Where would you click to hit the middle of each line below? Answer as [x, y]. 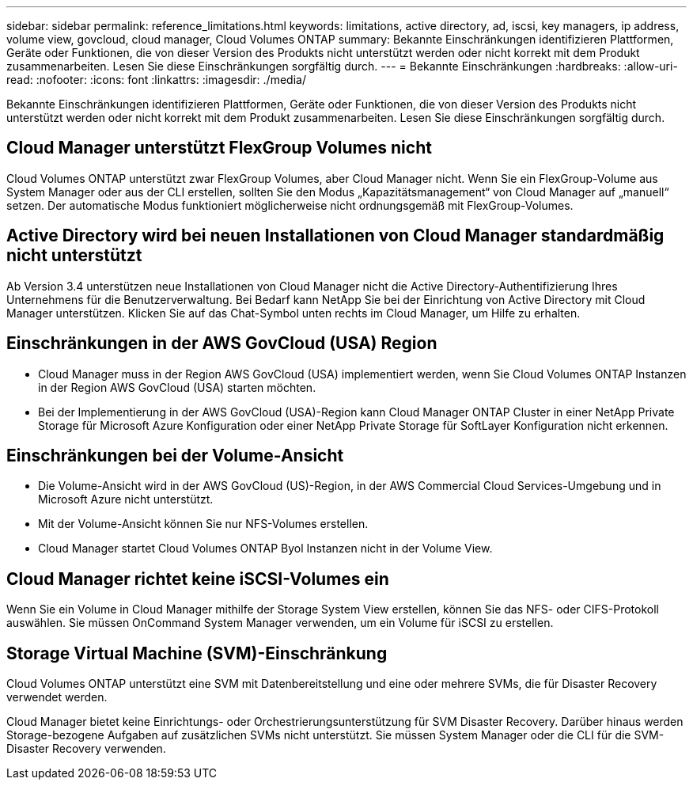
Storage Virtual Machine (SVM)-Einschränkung [197, 653]
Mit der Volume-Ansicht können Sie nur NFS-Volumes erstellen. [203, 524]
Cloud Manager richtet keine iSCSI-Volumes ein [198, 579]
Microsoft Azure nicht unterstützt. [126, 499]
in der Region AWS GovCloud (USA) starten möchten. [177, 387]
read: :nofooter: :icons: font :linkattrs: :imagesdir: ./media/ [156, 80]
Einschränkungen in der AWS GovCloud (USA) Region [222, 344]
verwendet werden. [57, 697]
